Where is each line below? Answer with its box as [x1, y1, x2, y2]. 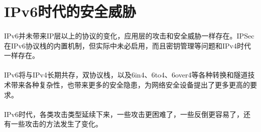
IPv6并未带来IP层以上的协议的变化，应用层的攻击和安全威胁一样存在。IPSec [4, 30, 254, 40]
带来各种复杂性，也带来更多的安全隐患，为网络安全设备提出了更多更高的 [11, 79, 250, 89]
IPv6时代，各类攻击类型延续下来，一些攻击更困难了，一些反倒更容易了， [4, 108, 243, 119]
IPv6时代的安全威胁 [4, 1, 137, 21]
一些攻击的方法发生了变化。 [11, 118, 102, 129]
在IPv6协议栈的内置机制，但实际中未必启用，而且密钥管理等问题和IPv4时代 [4, 40, 251, 50]
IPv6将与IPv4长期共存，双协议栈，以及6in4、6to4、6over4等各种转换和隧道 [4, 69, 248, 80]
